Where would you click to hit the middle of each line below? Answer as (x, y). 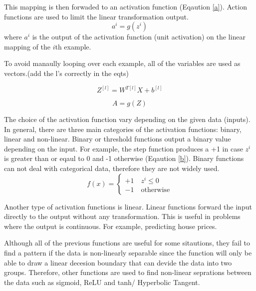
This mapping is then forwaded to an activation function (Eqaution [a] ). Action (126, 6)
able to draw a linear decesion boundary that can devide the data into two (118, 262)
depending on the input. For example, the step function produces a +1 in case (124, 148)
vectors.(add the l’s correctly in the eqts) (66, 73)
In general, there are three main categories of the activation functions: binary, (123, 129)
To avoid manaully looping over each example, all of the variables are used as (122, 63)
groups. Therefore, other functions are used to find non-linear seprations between (128, 272)
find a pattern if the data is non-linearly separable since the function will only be (128, 252)
